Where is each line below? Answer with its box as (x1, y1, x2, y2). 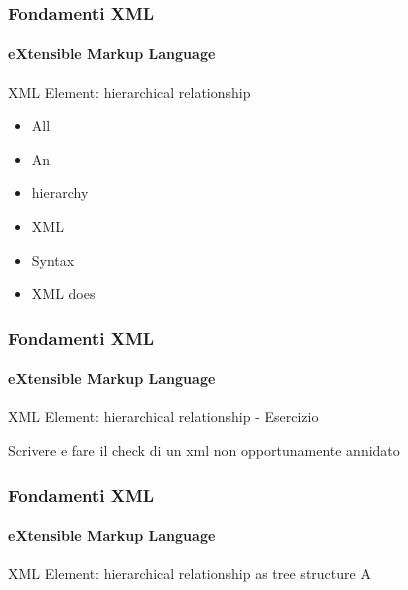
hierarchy (31, 182, 89, 203)
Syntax (31, 249, 75, 270)
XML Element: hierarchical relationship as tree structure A (8, 563, 371, 584)
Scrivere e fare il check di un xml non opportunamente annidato (8, 440, 400, 461)
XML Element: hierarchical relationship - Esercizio (8, 406, 319, 427)
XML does (31, 283, 96, 304)
